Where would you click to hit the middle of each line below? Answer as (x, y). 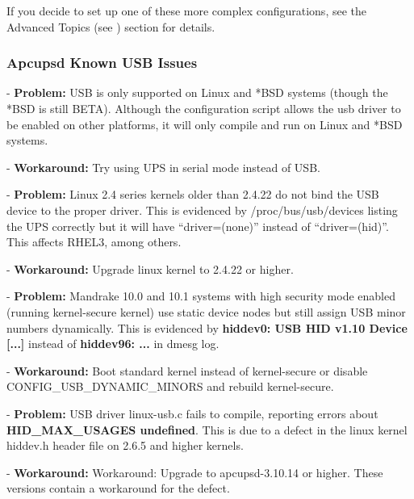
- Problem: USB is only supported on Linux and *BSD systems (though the (197, 92)
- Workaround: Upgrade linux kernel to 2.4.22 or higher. (150, 268)
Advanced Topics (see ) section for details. (111, 26)
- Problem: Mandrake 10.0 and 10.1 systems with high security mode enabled (201, 296)
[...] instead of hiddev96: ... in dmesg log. (113, 344)
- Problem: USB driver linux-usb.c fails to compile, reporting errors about (192, 413)
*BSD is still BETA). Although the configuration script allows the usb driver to (204, 108)
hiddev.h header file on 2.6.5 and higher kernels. (125, 445)
